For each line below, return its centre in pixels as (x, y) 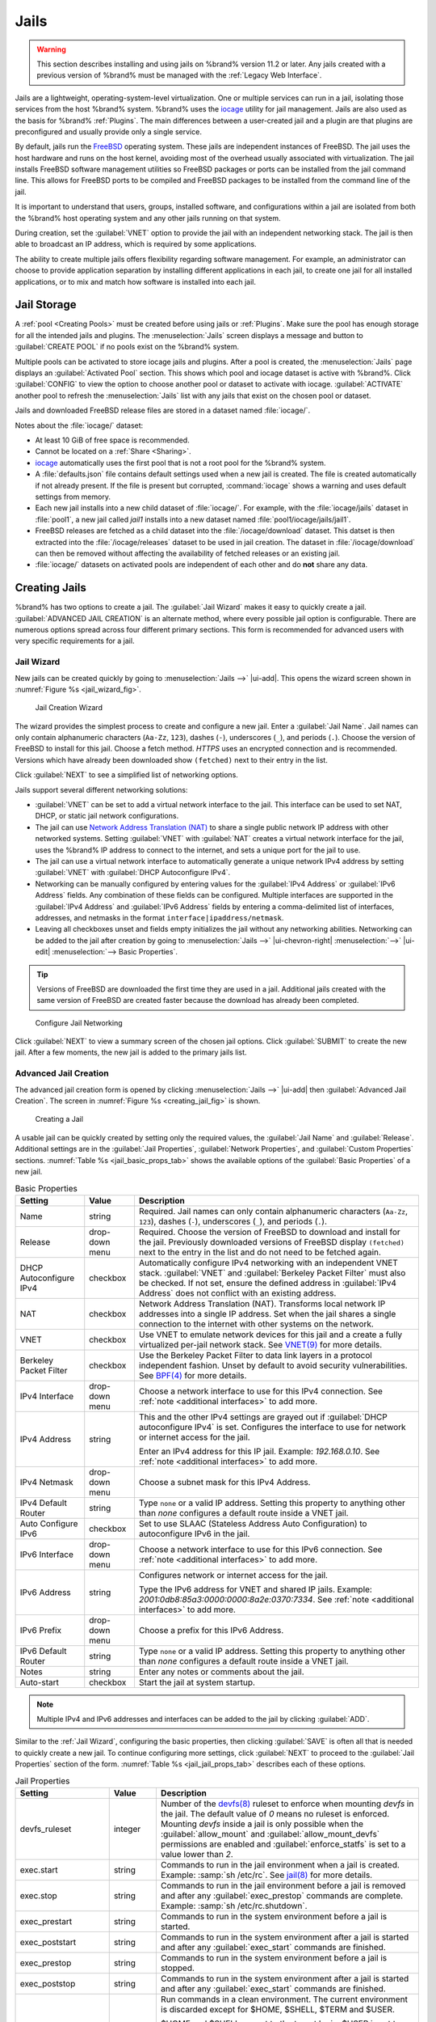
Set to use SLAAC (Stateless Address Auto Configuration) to (253, 1523)
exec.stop (39, 1896)
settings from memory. (73, 497)
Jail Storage (46, 305)
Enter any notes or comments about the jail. (221, 1672)
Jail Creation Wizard (69, 708)
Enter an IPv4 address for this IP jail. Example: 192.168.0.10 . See (259, 1451)
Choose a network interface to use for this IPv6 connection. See (260, 1549)
